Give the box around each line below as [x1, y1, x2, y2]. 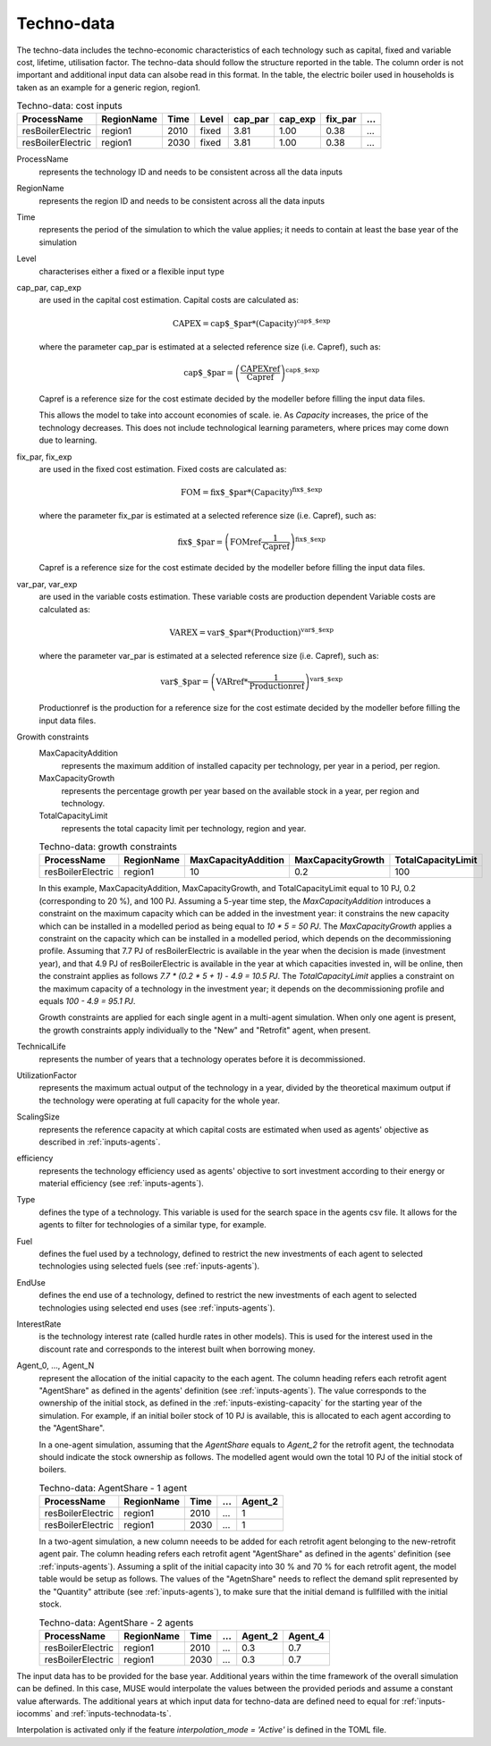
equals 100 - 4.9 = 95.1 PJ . [38, 996, 136, 1006]
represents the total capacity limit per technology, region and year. [61, 822, 307, 833]
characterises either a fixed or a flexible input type [38, 266, 225, 276]
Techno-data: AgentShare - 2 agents [38, 1616, 194, 1629]
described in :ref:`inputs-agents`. [38, 1136, 161, 1147]
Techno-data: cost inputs [16, 99, 123, 112]
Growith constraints [16, 731, 89, 742]
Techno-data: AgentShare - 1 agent [38, 1481, 188, 1494]
